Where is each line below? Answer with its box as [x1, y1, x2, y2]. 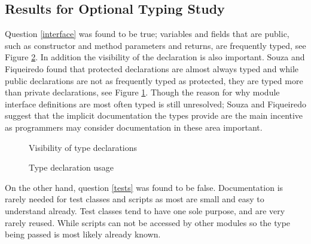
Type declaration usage [29, 161, 114, 174]
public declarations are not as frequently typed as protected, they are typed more [5, 74, 303, 87]
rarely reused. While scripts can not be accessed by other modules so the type [5, 216, 291, 228]
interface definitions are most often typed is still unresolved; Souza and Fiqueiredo [5, 97, 306, 110]
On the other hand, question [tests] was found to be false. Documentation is [5, 181, 283, 193]
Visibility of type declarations [29, 141, 138, 153]
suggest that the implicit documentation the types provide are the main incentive [5, 109, 303, 122]
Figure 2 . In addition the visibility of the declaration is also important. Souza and [5, 51, 305, 63]
